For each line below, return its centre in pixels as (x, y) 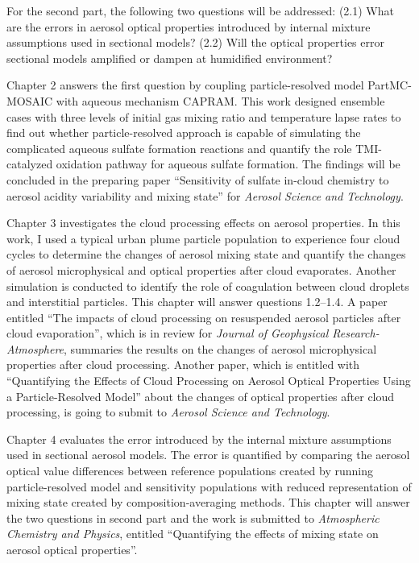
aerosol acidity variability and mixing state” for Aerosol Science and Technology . (205, 195)
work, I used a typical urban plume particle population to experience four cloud (203, 238)
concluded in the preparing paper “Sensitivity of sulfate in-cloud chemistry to (198, 179)
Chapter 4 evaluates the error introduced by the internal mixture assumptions (199, 439)
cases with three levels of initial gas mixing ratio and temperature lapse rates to (204, 116)
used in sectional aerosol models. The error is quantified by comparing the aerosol (208, 455)
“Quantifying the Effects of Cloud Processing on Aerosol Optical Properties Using (209, 381)
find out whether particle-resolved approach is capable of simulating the (184, 132)
